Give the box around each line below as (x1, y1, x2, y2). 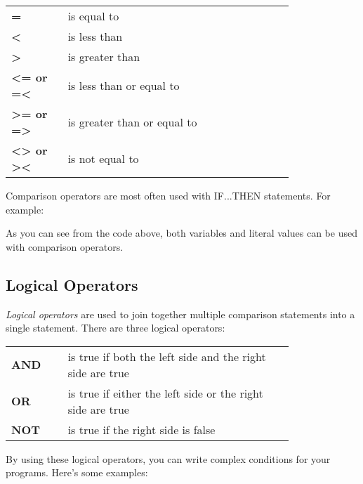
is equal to (67, 8, 119, 24)
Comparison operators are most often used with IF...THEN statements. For (6, 188, 331, 202)
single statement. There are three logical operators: (6, 320, 225, 335)
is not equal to (67, 150, 139, 166)
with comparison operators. (6, 239, 124, 254)
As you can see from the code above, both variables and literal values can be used (6, 225, 357, 240)
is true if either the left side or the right (67, 384, 263, 401)
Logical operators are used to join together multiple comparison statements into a (6, 306, 355, 321)
